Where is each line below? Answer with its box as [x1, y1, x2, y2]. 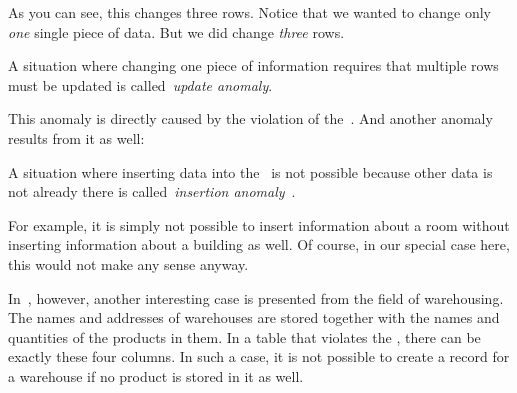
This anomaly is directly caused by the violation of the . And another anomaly [8, 108, 493, 129]
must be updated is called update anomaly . [8, 74, 273, 95]
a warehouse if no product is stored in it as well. [8, 365, 304, 386]
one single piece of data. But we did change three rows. [8, 21, 345, 42]
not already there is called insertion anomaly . [8, 181, 296, 202]
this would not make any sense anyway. [8, 253, 249, 274]
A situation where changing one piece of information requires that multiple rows [8, 55, 499, 76]
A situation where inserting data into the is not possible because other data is [8, 161, 493, 182]
